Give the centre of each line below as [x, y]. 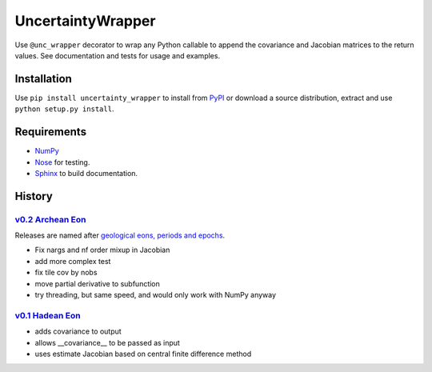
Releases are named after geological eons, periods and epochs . [120, 235]
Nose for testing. [62, 162]
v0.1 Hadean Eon [48, 315]
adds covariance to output [78, 331]
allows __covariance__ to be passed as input [107, 342]
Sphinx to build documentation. [86, 173]
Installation [43, 79]
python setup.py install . [64, 109]
